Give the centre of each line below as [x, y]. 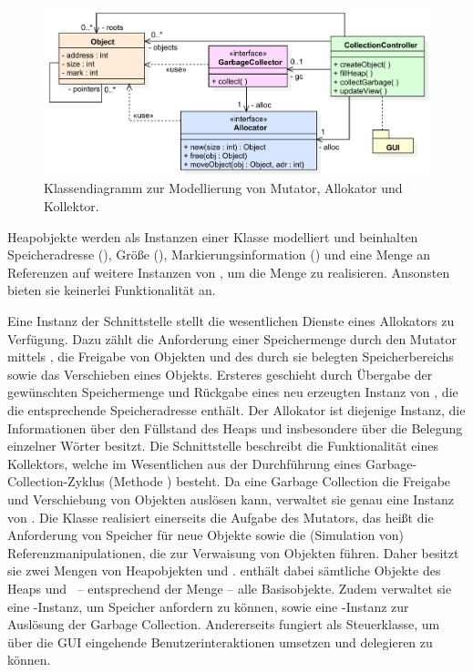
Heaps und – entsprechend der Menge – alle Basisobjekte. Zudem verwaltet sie [230, 588]
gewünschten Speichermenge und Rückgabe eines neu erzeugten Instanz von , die [233, 392]
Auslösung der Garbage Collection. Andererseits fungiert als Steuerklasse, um [224, 624]
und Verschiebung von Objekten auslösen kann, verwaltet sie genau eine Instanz [231, 499]
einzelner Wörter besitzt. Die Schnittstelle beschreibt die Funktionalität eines [223, 446]
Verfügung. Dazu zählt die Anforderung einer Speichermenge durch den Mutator [232, 338]
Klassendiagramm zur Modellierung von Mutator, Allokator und [223, 188]
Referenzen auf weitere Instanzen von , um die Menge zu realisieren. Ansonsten [229, 272]
